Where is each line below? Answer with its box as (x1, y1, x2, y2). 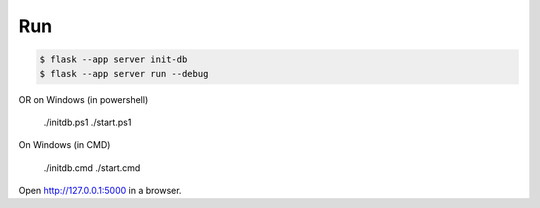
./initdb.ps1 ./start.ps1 (43, 116, 132, 128)
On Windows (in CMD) (18, 139, 111, 151)
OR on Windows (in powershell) (18, 93, 149, 105)
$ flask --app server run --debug (39, 68, 209, 79)
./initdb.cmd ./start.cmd (43, 161, 141, 174)
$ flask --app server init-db (39, 54, 188, 65)
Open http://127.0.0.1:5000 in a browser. (18, 185, 182, 197)
